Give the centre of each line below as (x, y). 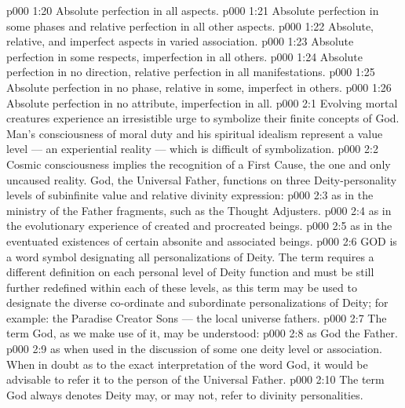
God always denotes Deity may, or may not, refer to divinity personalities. (185, 394)
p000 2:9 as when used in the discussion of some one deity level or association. (194, 349)
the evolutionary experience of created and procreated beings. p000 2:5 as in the (199, 226)
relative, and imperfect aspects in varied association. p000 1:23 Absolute (180, 41)
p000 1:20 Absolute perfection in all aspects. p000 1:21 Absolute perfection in (193, 10)
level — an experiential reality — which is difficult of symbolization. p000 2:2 (192, 149)
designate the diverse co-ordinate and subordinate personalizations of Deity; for (197, 302)
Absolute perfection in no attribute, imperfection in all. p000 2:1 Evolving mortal (202, 102)
